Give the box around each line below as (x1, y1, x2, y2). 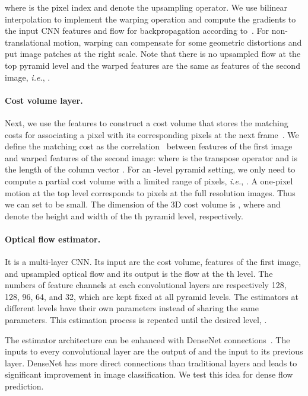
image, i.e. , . (5, 71, 50, 83)
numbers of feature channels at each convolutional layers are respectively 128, (5, 279, 287, 291)
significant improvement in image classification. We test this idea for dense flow (5, 368, 293, 381)
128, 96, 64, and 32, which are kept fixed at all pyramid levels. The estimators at (5, 290, 299, 302)
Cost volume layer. (5, 94, 83, 106)
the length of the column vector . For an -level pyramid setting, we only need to (5, 163, 296, 175)
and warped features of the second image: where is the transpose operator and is (5, 151, 298, 164)
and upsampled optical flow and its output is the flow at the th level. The (5, 267, 273, 279)
